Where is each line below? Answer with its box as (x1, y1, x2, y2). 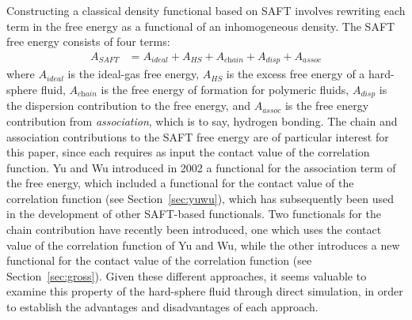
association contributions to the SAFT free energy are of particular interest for (6, 128, 389, 145)
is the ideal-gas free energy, (67, 66, 200, 82)
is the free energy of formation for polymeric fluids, (101, 81, 349, 97)
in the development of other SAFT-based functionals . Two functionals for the (6, 205, 382, 222)
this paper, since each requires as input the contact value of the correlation (6, 144, 370, 160)
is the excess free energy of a (226, 66, 365, 82)
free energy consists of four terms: (6, 33, 170, 50)
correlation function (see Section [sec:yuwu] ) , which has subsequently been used (6, 190, 395, 206)
